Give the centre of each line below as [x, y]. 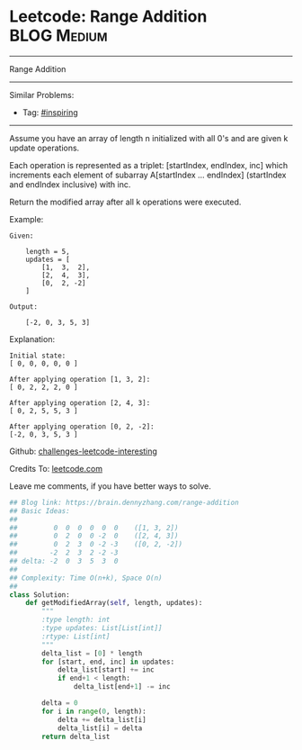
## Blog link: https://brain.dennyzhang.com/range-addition [124, 502]
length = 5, [48, 251]
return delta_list [76, 736]
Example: [27, 219]
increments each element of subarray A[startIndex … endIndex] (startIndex [148, 175]
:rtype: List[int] [76, 637]
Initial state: [38, 356]
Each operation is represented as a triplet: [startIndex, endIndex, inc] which [149, 165]
